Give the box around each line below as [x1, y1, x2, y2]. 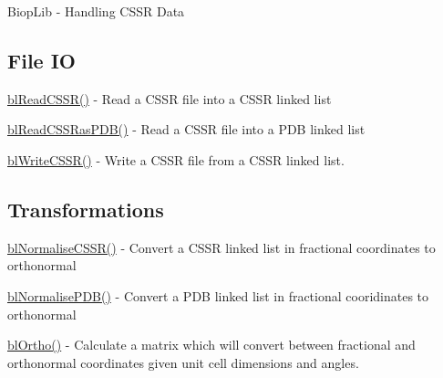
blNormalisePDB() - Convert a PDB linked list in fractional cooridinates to [7, 286, 429, 305]
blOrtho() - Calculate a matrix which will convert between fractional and [7, 335, 416, 354]
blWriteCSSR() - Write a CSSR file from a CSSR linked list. [7, 150, 345, 169]
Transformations [7, 194, 164, 223]
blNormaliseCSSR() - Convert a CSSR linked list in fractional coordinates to [7, 237, 436, 257]
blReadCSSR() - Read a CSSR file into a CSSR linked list [7, 89, 332, 108]
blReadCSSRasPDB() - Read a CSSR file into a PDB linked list [7, 120, 366, 139]
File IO [7, 46, 77, 74]
